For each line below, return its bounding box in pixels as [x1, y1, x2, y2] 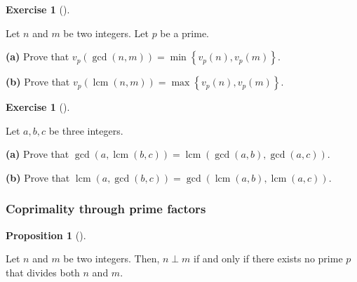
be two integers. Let [63, 25, 149, 40]
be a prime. [160, 25, 209, 40]
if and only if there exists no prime [194, 251, 343, 266]
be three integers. [48, 123, 123, 137]
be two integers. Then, [63, 251, 160, 266]
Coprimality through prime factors [6, 200, 206, 217]
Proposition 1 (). [6, 227, 86, 242]
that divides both [6, 264, 80, 279]
